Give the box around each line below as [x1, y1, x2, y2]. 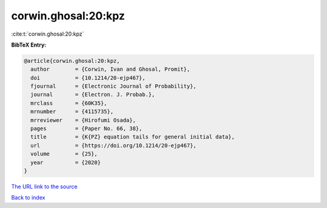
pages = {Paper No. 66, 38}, [30, 125, 142, 132]
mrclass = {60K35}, [30, 100, 107, 106]
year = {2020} [30, 159, 101, 166]
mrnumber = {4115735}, [30, 108, 114, 115]
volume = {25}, [30, 151, 98, 157]
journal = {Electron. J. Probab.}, [30, 91, 156, 98]
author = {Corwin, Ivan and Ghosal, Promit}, [30, 66, 190, 73]
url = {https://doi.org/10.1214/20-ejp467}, [30, 142, 197, 149]
